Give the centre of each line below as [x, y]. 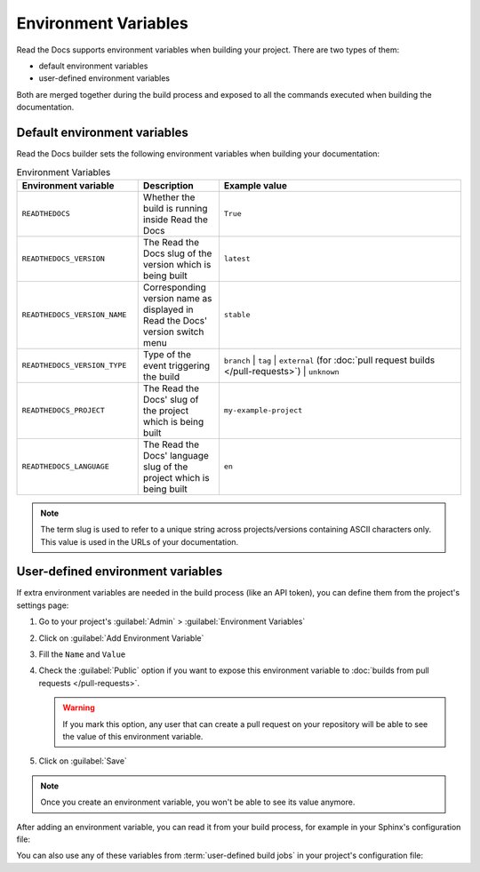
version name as [177, 298]
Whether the [169, 197]
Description [168, 185]
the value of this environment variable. [133, 736]
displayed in [168, 309]
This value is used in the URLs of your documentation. [140, 541]
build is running [175, 208]
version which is [177, 264]
